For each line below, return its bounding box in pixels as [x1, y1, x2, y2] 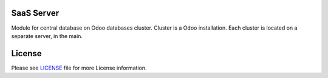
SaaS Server [11, 8, 60, 18]
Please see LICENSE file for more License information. [11, 64, 147, 71]
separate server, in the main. [11, 32, 83, 39]
